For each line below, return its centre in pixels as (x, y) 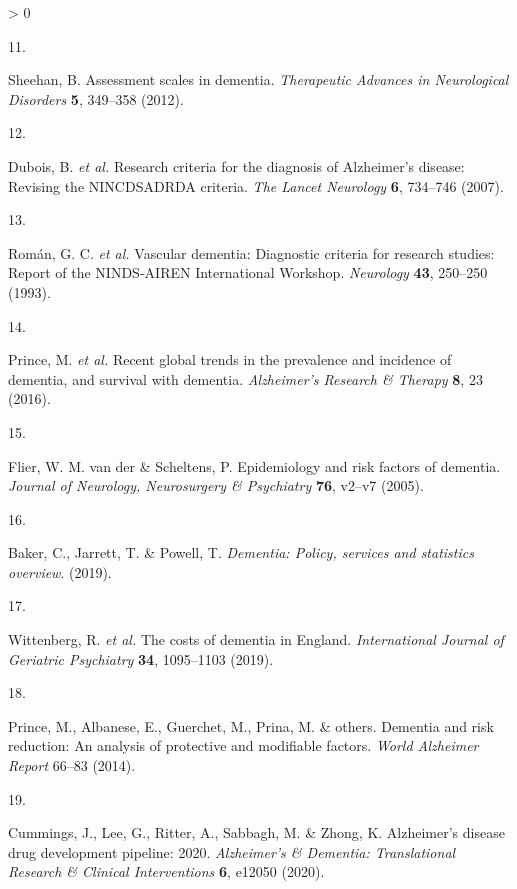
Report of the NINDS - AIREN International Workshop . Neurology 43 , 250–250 (248, 272)
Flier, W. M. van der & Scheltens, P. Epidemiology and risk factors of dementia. (254, 465)
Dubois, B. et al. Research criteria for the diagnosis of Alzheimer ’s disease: (236, 165)
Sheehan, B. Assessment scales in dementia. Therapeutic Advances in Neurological (258, 79)
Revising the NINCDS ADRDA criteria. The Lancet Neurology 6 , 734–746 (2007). (256, 185)
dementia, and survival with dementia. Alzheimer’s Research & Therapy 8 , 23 (245, 378)
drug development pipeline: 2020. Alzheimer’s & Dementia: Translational (232, 851)
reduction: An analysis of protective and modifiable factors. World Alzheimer (243, 745)
